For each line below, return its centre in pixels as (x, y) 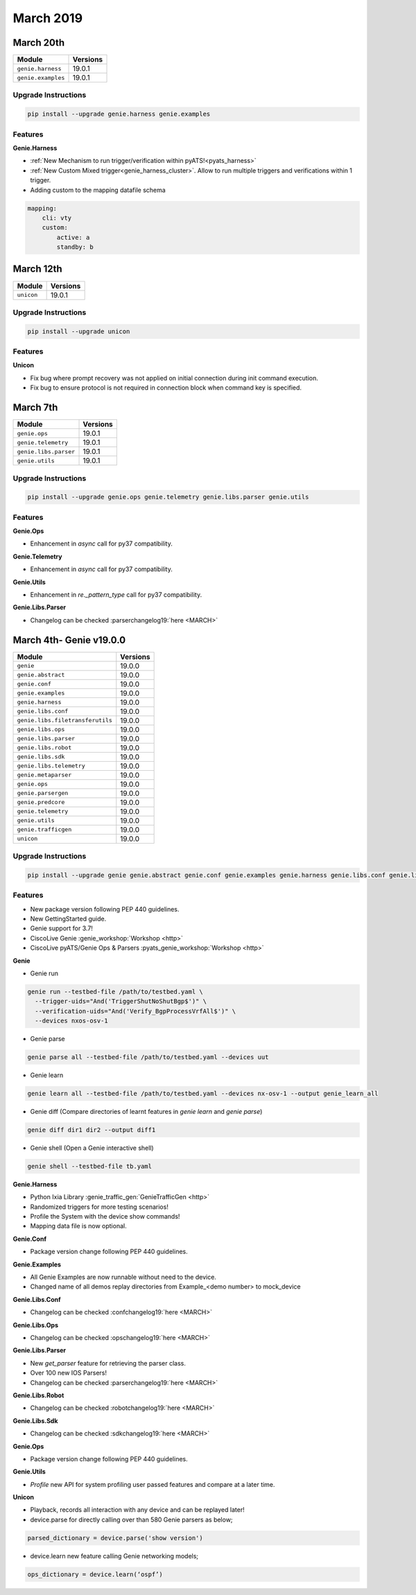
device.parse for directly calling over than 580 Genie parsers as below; (131, 1519)
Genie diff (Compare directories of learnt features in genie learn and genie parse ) (146, 1111)
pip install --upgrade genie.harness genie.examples (119, 114)
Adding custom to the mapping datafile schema (98, 190)
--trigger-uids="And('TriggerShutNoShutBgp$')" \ (121, 1001)
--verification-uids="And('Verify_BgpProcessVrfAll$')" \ (136, 1011)
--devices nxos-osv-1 (72, 1021)
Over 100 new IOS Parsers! (69, 1373)
